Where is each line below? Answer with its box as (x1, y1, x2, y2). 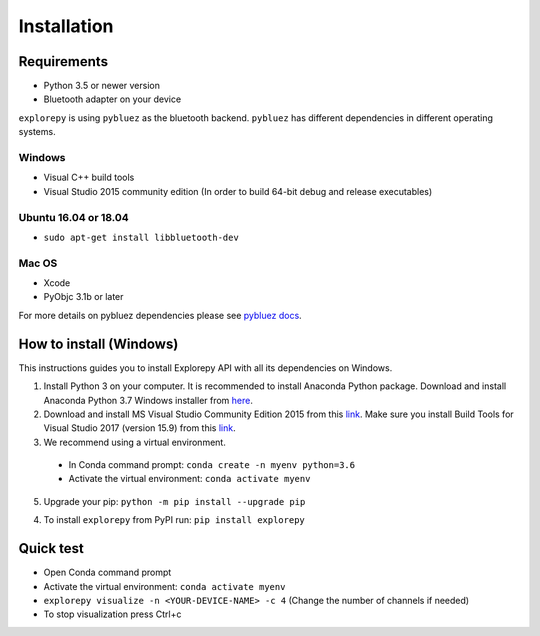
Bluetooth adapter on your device (43, 93, 182, 105)
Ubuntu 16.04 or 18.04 (18, 210, 129, 224)
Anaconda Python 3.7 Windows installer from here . (43, 394, 254, 406)
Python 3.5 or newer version (43, 80, 160, 92)
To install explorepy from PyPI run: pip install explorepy (43, 514, 305, 526)
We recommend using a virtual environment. (43, 436, 227, 448)
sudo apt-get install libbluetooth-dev (43, 231, 239, 243)
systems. (18, 126, 56, 138)
